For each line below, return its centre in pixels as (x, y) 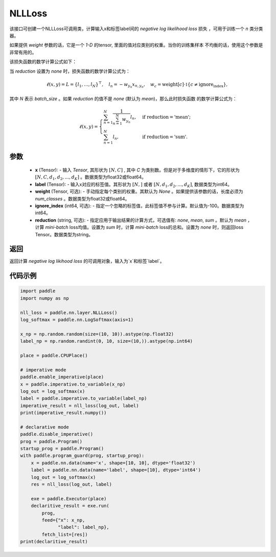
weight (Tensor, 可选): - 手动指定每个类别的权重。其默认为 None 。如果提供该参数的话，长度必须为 (139, 191)
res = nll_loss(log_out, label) (72, 484)
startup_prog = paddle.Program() (62, 449)
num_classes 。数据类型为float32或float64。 (82, 198)
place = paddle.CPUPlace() (54, 355)
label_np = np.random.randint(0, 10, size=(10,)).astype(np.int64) (107, 341)
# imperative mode (43, 370)
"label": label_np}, (84, 527)
